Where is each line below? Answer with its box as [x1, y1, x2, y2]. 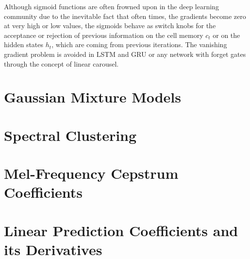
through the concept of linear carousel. [4, 58, 119, 69]
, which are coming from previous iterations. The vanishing [51, 39, 227, 50]
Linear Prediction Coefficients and [4, 220, 238, 240]
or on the [213, 30, 240, 40]
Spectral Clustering [4, 125, 137, 145]
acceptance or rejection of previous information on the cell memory [4, 30, 203, 40]
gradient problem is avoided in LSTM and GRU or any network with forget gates [4, 49, 246, 59]
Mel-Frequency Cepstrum [4, 163, 179, 183]
